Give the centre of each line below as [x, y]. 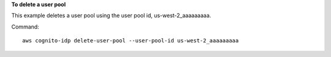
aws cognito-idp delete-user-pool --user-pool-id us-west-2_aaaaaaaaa [131, 41]
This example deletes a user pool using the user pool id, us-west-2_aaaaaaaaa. [111, 16]
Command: [25, 27]
